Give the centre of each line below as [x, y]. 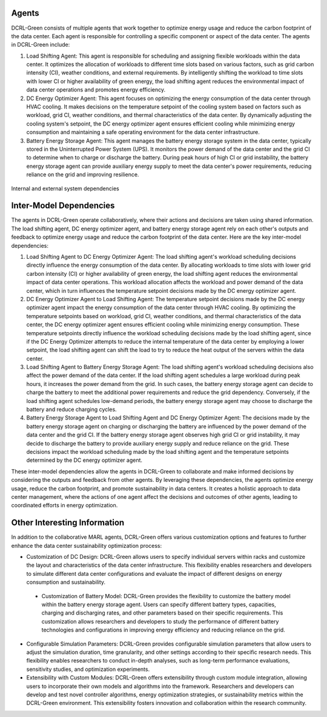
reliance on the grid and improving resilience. [83, 175]
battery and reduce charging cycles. [72, 410]
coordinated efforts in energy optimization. [64, 505]
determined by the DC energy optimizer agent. [84, 460]
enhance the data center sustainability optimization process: [87, 545]
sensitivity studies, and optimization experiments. [88, 669]
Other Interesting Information [68, 523]
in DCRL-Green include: [41, 45]
